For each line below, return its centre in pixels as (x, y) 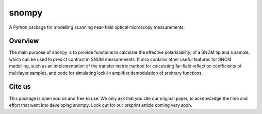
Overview (24, 41)
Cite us (20, 87)
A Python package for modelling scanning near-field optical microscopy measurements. (97, 27)
